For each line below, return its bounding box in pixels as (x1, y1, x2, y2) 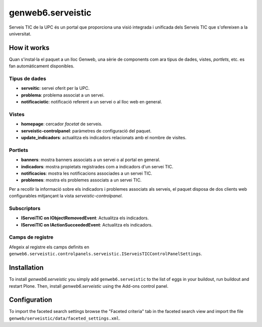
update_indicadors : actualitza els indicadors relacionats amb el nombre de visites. (21, 135, 187, 141)
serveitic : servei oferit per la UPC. (21, 85, 90, 91)
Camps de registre (9, 234, 53, 241)
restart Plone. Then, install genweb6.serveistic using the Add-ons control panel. (9, 283, 169, 289)
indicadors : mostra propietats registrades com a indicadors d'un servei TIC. (21, 163, 174, 169)
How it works (9, 44, 49, 52)
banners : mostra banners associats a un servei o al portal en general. (21, 157, 161, 163)
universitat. (9, 31, 32, 36)
